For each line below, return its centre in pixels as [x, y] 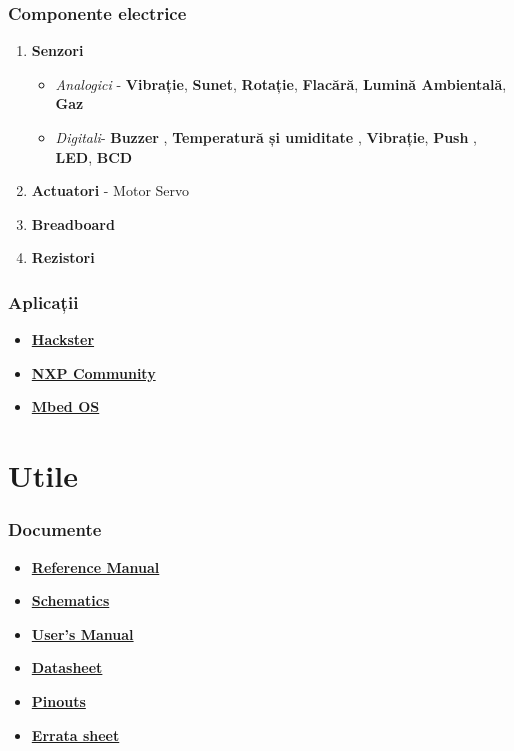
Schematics [70, 600]
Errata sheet [75, 734]
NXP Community [93, 372]
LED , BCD [94, 156]
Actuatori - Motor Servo [110, 190]
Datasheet [67, 667]
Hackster [63, 339]
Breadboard [73, 223]
